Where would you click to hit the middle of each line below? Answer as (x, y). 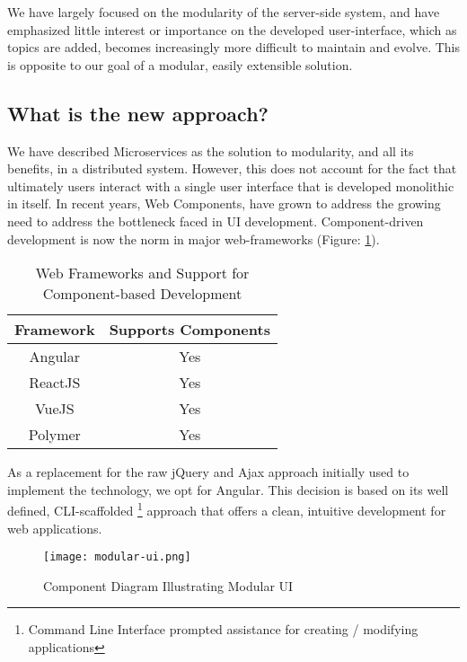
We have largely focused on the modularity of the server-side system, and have (224, 12)
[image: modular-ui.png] (117, 557)
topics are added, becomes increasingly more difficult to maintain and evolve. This (234, 47)
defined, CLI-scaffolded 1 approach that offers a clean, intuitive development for (227, 509)
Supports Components (189, 330)
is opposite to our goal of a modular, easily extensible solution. (180, 64)
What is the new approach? (138, 113)
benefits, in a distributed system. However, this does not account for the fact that (232, 168)
